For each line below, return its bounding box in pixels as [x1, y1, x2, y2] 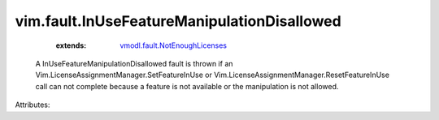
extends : [55, 41, 87, 50]
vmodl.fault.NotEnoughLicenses [120, 41, 228, 50]
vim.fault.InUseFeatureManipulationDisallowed [15, 12, 341, 30]
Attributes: [15, 100, 50, 109]
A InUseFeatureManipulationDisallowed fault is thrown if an [35, 58, 233, 68]
